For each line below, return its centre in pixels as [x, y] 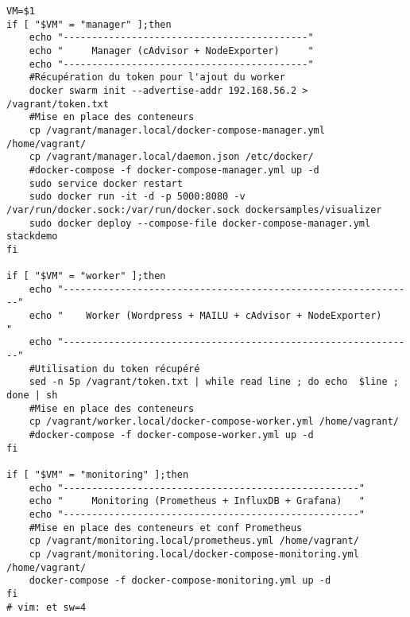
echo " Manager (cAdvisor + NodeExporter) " [171, 50]
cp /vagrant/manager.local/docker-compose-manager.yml [177, 130]
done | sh [32, 396]
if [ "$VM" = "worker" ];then [86, 276]
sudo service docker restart [106, 183]
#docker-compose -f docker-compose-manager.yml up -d [174, 170]
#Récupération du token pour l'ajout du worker [157, 78]
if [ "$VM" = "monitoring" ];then [98, 474]
